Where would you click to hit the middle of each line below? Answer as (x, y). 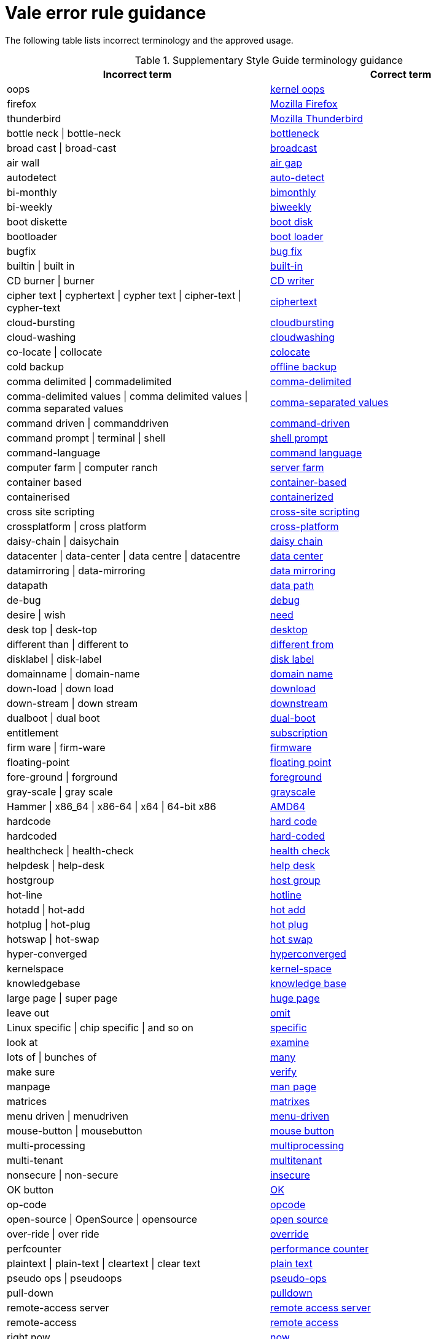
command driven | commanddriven (88, 423)
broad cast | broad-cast (62, 148)
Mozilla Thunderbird (317, 118)
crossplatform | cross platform (77, 526)
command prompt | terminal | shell (86, 438)
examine (290, 1042)
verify (283, 1072)
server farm (297, 467)
